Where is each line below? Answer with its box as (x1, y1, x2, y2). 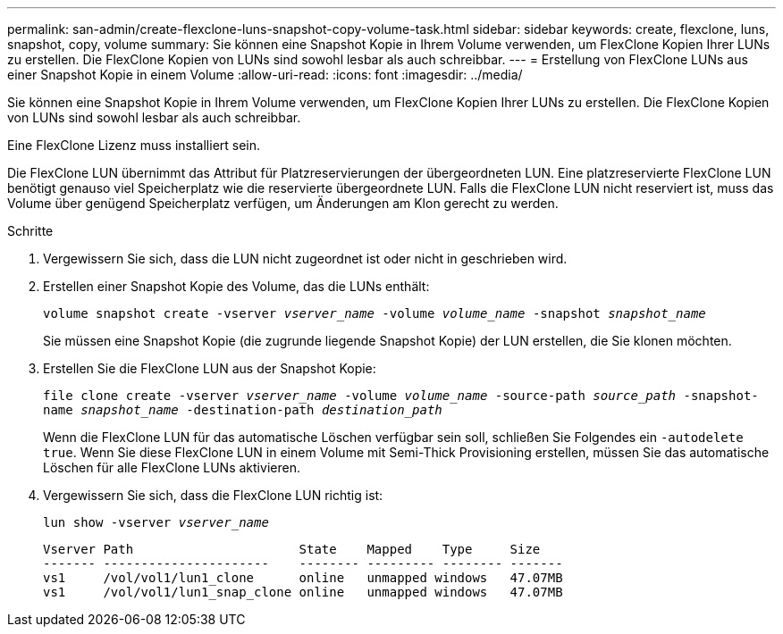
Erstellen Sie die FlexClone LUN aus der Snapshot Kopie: (43, 361, 376, 376)
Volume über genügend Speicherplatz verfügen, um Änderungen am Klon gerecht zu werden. (7, 196, 559, 211)
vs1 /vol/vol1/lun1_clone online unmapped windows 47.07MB (43, 571, 563, 585)
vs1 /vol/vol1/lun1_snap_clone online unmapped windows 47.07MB (43, 585, 563, 599)
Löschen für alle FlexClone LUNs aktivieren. (43, 460, 300, 475)
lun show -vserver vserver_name (43, 515, 269, 530)
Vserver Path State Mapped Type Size (43, 542, 541, 556)
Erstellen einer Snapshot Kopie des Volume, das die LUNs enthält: (43, 279, 430, 294)
